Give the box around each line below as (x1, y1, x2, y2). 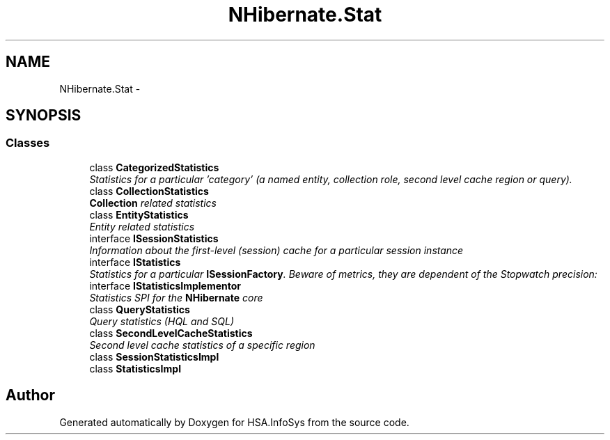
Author (6, 386, 55, 404)
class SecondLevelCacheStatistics (89, 327, 253, 339)
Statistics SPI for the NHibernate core (89, 291, 263, 304)
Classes (6, 136, 50, 150)
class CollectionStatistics (89, 184, 209, 197)
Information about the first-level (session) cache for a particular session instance (89, 244, 464, 256)
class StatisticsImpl (89, 362, 181, 375)
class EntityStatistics (89, 208, 189, 221)
